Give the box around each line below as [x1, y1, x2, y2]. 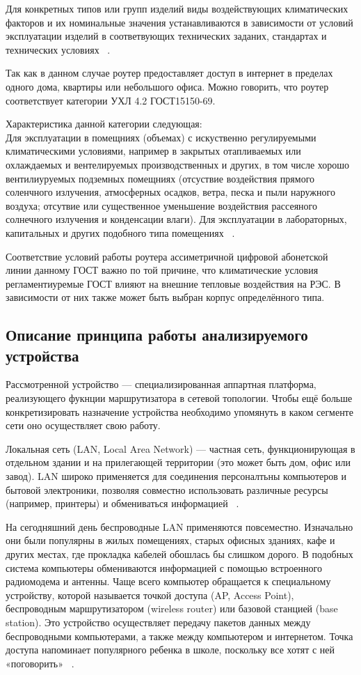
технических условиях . [6, 42, 111, 56]
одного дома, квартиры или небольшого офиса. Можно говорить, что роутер [6, 79, 329, 93]
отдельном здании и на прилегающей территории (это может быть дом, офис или [6, 455, 351, 470]
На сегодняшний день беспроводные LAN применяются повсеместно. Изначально [6, 519, 353, 534]
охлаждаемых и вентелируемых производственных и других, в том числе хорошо [6, 157, 350, 171]
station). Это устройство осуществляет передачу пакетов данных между [6, 614, 311, 629]
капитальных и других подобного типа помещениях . [6, 225, 235, 240]
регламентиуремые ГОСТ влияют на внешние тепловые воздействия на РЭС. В [6, 276, 341, 290]
